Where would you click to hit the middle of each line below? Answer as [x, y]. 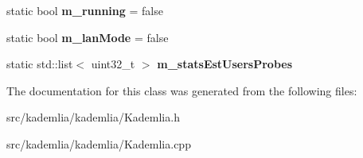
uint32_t [113, 64]
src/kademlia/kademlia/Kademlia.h [93, 117]
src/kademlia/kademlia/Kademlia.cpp [99, 143]
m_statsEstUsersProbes [225, 64]
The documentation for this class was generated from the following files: [182, 90]
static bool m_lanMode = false [88, 37]
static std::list [40, 64]
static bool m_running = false [85, 10]
